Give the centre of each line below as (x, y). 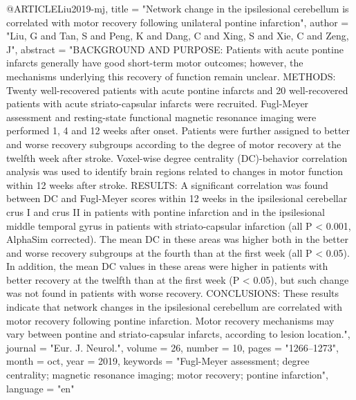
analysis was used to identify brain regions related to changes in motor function (175, 171)
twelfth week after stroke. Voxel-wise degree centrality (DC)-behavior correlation (177, 157)
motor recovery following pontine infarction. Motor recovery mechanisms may (170, 320)
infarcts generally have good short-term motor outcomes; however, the (155, 63)
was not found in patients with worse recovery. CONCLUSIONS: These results (173, 293)
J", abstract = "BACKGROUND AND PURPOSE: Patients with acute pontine (175, 49)
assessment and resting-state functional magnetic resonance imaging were (161, 117)
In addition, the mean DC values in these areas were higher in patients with (167, 266)
